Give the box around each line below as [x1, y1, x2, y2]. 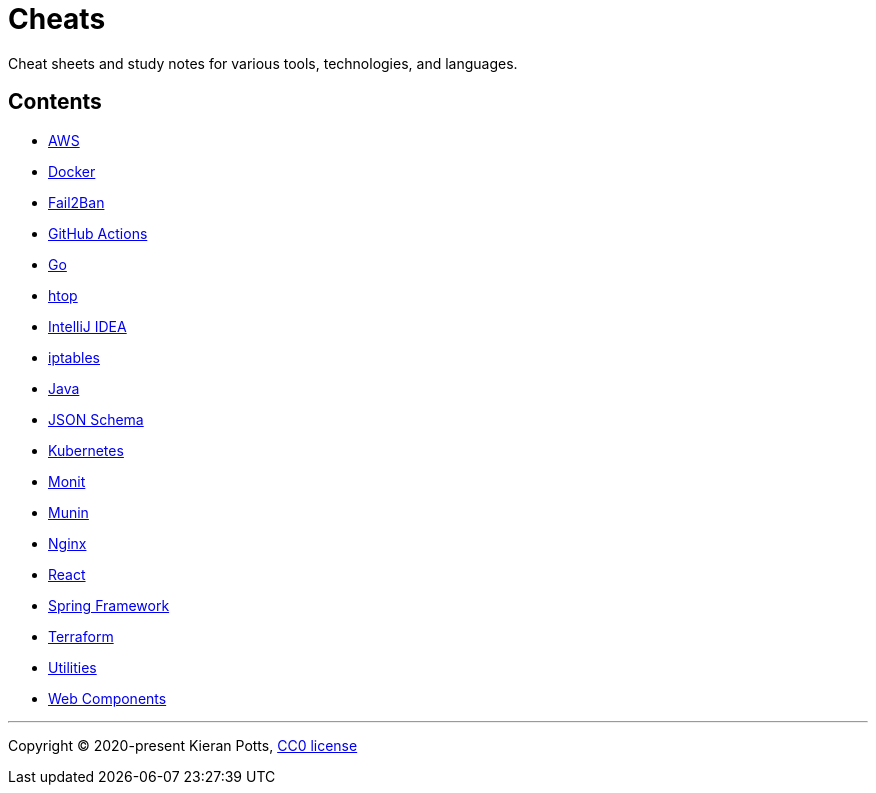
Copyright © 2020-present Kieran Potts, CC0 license [8, 736, 358, 754]
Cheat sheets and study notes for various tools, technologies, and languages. [8, 54, 518, 72]
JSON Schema [48, 410, 144, 428]
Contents [8, 89, 102, 115]
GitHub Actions [48, 224, 148, 242]
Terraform [48, 627, 114, 645]
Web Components [48, 689, 167, 707]
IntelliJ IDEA [48, 317, 127, 335]
